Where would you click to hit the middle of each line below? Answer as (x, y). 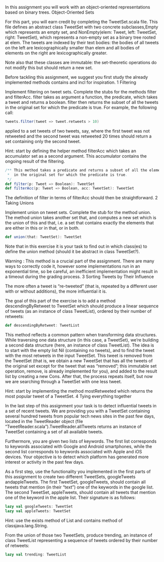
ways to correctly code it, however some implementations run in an (73, 266)
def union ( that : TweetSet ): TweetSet (43, 237)
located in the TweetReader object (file (44, 421)
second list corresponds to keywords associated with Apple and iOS (74, 452)
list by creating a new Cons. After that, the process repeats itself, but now (79, 376)
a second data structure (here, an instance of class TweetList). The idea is (80, 345)
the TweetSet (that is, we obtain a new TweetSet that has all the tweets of (79, 361)
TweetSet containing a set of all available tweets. (54, 432)
